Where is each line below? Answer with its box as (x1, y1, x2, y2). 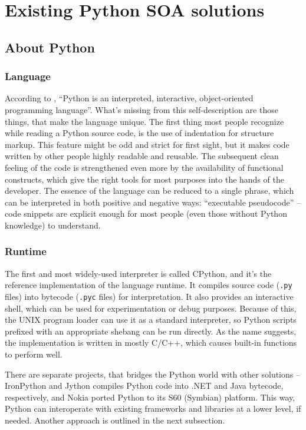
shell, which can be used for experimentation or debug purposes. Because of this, (5, 302, 297, 314)
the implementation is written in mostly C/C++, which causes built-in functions (5, 336, 297, 349)
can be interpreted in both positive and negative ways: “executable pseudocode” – (5, 196, 301, 208)
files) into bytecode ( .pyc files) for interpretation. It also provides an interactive (5, 290, 294, 302)
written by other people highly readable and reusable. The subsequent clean (5, 150, 279, 162)
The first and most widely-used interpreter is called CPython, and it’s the (5, 267, 272, 279)
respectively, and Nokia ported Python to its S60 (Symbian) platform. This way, (5, 391, 295, 403)
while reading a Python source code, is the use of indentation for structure (5, 127, 274, 139)
